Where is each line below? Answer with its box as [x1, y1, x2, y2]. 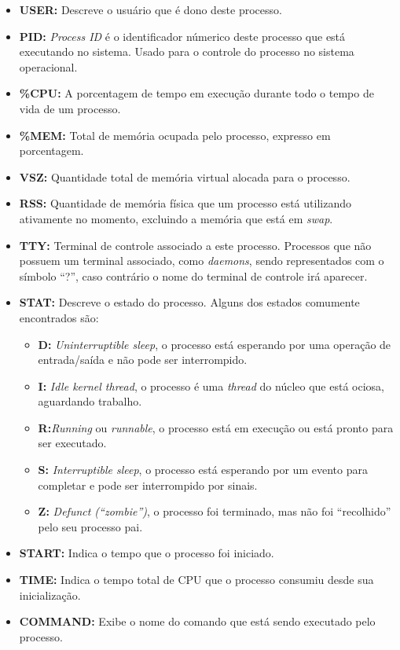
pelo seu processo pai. [38, 518, 143, 534]
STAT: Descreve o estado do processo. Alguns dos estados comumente [19, 294, 360, 310]
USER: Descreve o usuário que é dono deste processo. [19, 2, 282, 17]
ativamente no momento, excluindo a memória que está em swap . [19, 210, 333, 226]
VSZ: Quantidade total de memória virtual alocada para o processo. [19, 168, 350, 185]
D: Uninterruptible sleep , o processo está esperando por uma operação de [38, 336, 391, 352]
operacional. [19, 58, 78, 75]
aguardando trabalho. [38, 393, 142, 409]
